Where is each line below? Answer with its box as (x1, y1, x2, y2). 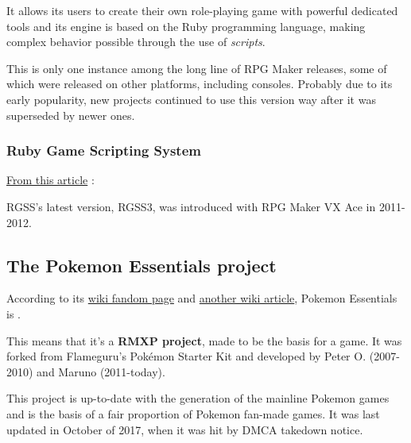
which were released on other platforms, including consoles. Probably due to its (6, 75, 393, 92)
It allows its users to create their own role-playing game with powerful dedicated (6, 2, 398, 18)
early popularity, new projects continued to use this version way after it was (6, 91, 376, 107)
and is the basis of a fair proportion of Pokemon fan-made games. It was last (6, 405, 380, 422)
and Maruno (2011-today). (37, 363, 165, 379)
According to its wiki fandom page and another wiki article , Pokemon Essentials (6, 290, 397, 306)
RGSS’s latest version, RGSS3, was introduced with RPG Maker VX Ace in (6, 198, 376, 214)
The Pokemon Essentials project (6, 252, 277, 277)
